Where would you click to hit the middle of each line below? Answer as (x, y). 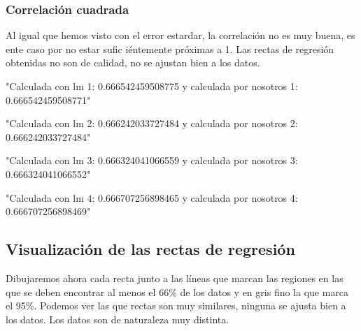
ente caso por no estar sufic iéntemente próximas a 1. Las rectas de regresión (170, 49)
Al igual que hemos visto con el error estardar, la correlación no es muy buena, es (180, 35)
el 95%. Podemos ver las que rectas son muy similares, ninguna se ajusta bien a (176, 306)
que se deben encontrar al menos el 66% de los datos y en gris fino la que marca (177, 292)
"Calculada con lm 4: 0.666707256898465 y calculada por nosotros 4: (152, 197)
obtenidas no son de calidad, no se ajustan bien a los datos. (133, 62)
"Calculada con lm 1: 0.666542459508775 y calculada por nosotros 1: (152, 86)
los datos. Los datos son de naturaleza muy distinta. (118, 319)
